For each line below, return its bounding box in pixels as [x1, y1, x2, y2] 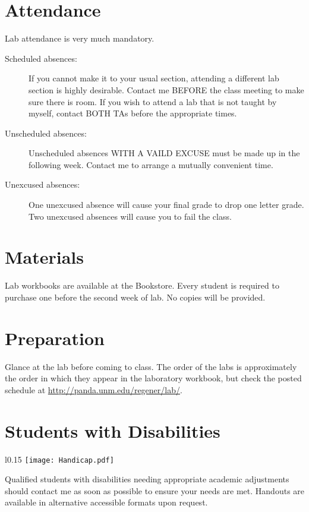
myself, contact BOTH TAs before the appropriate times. [29, 107, 237, 119]
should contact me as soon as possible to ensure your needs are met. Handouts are [5, 484, 305, 497]
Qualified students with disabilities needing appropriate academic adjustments [5, 473, 289, 485]
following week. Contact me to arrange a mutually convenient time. [29, 158, 273, 170]
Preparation [5, 325, 105, 350]
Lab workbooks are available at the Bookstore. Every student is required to [5, 279, 279, 292]
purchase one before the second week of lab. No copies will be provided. [5, 290, 266, 303]
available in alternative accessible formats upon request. [5, 496, 208, 508]
